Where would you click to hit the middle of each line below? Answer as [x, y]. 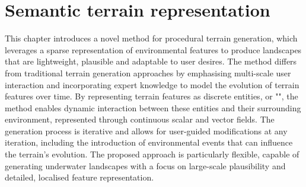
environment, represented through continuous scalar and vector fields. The [140, 119]
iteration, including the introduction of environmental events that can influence [149, 142]
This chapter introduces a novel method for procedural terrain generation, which [151, 38]
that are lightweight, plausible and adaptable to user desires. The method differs [151, 61]
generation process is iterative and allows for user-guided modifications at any [146, 130]
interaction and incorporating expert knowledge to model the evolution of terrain [152, 84]
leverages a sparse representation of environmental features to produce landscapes [153, 49]
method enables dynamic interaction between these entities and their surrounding [153, 107]
